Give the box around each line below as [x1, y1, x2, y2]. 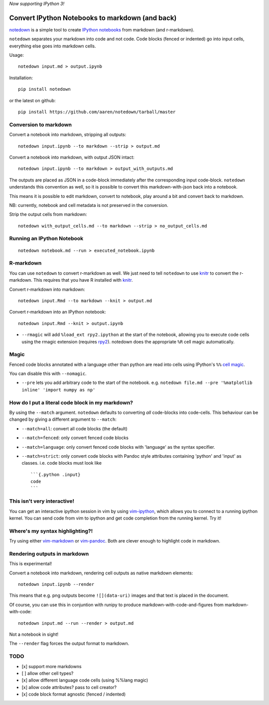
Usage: [9, 52, 24, 58]
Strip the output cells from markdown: [9, 211, 87, 217]
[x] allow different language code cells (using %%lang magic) [21, 677, 148, 683]
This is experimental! [9, 561, 52, 567]
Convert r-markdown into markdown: [9, 286, 85, 292]
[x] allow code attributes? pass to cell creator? [21, 684, 117, 690]
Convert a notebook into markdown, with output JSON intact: [9, 154, 134, 160]
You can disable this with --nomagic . [9, 370, 87, 376]
